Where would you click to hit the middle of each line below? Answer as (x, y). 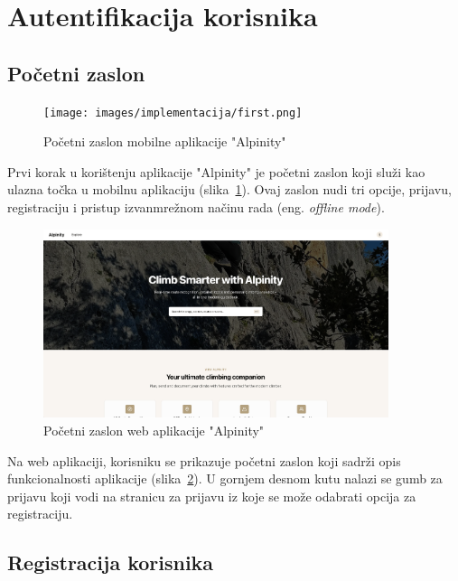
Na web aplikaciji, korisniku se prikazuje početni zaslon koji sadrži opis (204, 460)
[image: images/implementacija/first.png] (173, 112)
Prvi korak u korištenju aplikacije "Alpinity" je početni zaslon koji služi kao (216, 171)
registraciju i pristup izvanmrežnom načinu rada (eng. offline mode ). (196, 207)
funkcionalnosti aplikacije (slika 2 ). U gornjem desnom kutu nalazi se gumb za (225, 478)
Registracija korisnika (111, 562)
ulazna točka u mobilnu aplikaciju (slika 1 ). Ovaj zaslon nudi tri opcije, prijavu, (229, 189)
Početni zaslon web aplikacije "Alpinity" (154, 431)
